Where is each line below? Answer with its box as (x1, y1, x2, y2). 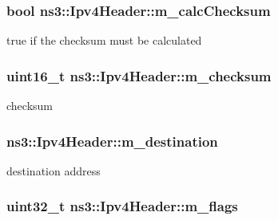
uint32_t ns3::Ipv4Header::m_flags (6, 196, 238, 216)
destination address (6, 162, 101, 179)
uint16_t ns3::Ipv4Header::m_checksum (6, 65, 272, 85)
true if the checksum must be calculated (6, 32, 202, 49)
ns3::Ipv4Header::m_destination (6, 131, 218, 151)
